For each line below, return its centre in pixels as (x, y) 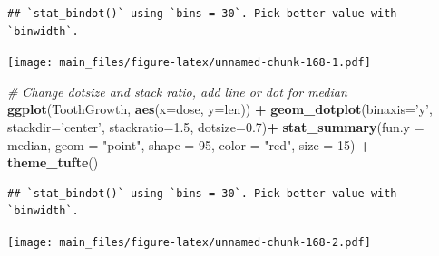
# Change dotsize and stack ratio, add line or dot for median (177, 91)
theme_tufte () (53, 162)
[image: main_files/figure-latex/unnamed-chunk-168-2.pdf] (189, 242)
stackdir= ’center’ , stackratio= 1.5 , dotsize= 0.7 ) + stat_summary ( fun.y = (216, 127)
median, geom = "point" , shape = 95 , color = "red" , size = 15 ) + (189, 144)
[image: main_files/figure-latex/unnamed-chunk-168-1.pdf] (189, 63)
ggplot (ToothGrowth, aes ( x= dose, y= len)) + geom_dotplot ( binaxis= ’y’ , (220, 109)
